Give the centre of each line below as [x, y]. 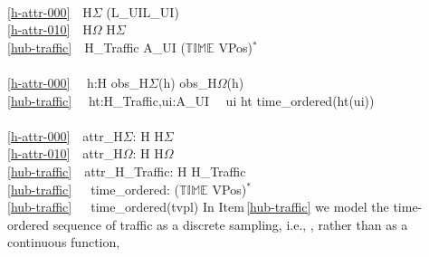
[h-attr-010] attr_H [65, 153]
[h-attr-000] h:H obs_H [78, 82]
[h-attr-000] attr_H [65, 135]
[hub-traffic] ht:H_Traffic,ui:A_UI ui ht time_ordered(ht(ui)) [191, 100]
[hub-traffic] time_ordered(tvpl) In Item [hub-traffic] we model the [198, 207]
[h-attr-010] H [50, 29]
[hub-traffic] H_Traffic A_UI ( [96, 47]
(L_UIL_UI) [143, 11]
